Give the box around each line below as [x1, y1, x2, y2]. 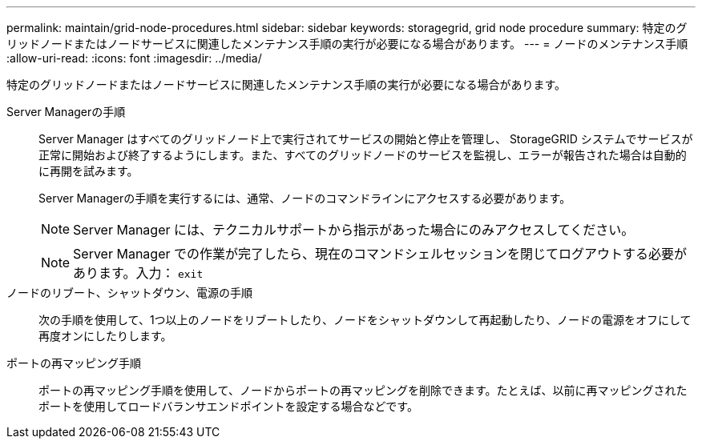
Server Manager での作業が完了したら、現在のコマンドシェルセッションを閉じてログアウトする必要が [73, 246, 688, 262]
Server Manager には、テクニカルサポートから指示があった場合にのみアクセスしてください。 [73, 222, 635, 238]
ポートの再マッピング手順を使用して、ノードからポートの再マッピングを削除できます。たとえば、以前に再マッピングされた [38, 383, 688, 397]
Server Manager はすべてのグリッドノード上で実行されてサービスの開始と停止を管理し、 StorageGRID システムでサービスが [38, 132, 693, 146]
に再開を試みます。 [38, 164, 139, 178]
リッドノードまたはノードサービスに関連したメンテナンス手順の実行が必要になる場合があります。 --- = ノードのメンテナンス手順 [6, 37, 688, 50]
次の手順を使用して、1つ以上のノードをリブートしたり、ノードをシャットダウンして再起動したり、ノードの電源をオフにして [38, 313, 692, 327]
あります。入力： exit [73, 265, 204, 281]
